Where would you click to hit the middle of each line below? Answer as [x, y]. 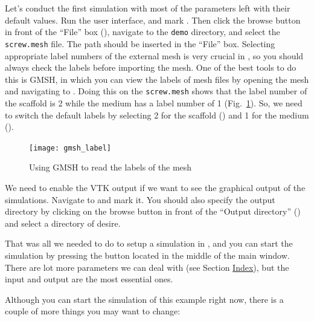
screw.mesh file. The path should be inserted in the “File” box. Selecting [140, 43]
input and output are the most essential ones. [89, 279]
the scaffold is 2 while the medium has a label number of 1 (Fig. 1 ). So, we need [154, 102]
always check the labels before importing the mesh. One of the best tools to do [151, 67]
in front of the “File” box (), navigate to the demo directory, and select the [143, 32]
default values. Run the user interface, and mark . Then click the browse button [153, 20]
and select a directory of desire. [63, 223]
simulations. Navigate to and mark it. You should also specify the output [140, 199]
